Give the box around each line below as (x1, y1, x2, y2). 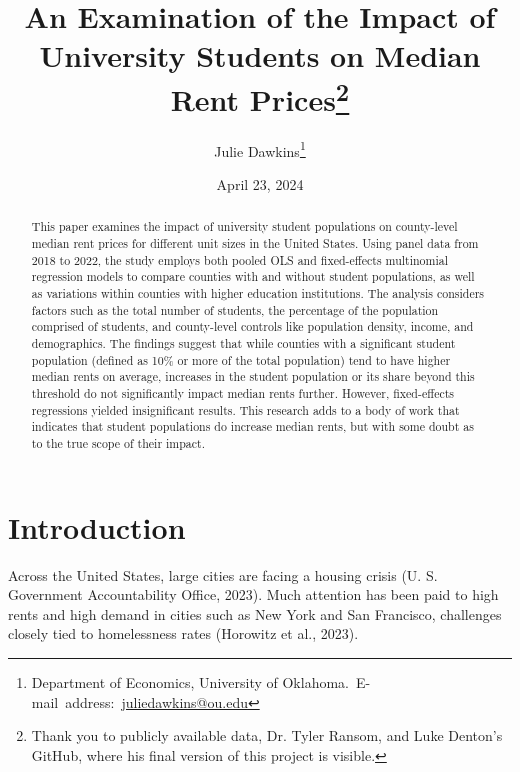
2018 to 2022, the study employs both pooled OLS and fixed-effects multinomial (31, 251, 449, 268)
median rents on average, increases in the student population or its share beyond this (31, 368, 475, 385)
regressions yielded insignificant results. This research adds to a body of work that (31, 401, 460, 418)
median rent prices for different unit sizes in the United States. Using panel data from (31, 235, 479, 252)
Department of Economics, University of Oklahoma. (31, 671, 349, 692)
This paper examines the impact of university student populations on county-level (31, 218, 458, 235)
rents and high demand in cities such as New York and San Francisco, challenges (8, 603, 502, 624)
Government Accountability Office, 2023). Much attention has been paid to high (8, 584, 499, 605)
